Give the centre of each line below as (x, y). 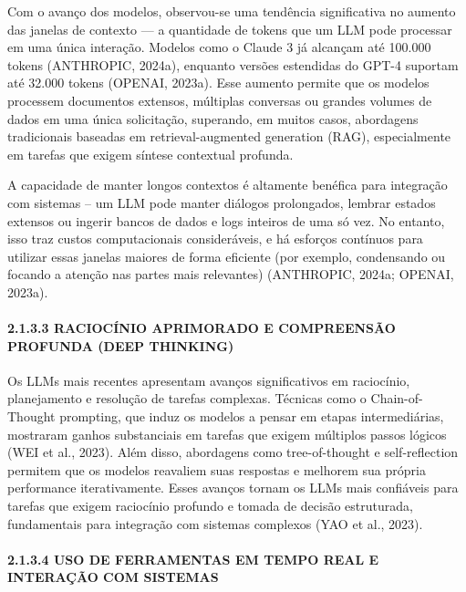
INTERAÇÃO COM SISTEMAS (113, 577)
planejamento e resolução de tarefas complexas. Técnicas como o (187, 398)
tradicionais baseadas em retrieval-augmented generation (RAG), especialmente (229, 136)
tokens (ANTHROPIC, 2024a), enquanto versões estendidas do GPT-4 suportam (233, 64)
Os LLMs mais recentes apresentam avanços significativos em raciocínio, (209, 380)
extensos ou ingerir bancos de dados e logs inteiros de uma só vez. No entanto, (226, 220)
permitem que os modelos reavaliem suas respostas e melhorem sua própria (217, 469)
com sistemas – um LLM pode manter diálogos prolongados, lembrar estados (222, 202)
